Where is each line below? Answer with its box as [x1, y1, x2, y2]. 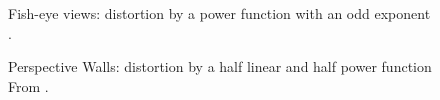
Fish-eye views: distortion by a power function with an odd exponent [8, 3, 431, 23]
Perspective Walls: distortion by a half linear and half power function [8, 56, 432, 77]
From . [8, 75, 49, 96]
